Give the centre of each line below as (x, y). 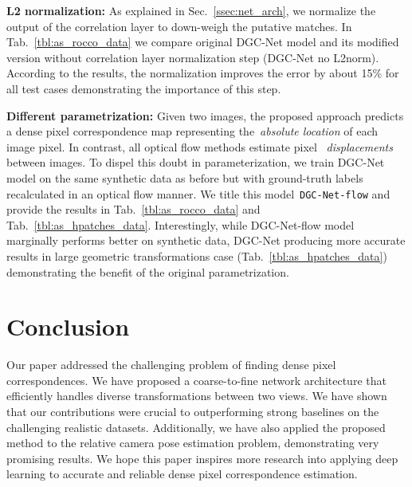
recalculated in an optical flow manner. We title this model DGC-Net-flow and (198, 193)
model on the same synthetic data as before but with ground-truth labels (185, 177)
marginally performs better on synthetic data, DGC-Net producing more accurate (206, 240)
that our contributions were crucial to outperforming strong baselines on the (193, 412)
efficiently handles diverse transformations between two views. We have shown (197, 396)
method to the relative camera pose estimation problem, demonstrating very (193, 443)
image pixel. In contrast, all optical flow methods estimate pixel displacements (200, 146)
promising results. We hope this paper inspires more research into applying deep (202, 458)
